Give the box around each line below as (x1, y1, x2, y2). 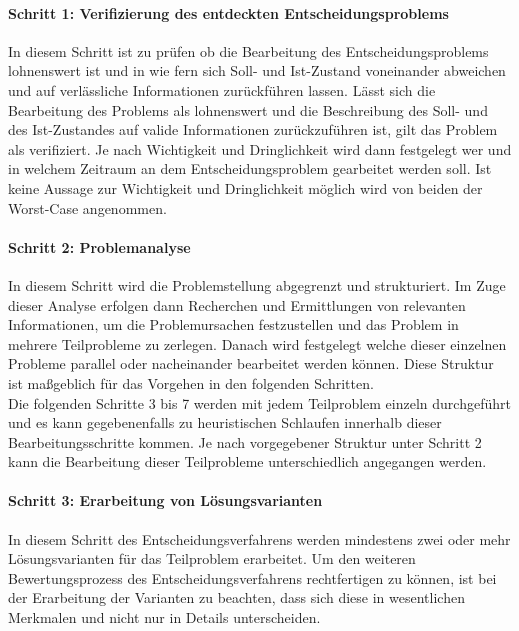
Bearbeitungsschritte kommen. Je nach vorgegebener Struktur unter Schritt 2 (8, 431, 482, 452)
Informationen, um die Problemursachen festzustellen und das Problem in (8, 314, 459, 335)
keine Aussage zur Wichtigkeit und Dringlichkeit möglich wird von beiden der (8, 177, 483, 198)
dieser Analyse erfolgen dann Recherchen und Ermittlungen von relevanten (8, 294, 466, 315)
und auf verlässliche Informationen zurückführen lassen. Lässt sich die (8, 79, 436, 100)
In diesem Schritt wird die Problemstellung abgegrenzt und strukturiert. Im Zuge (8, 274, 506, 295)
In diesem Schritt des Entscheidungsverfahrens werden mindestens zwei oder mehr (8, 528, 511, 549)
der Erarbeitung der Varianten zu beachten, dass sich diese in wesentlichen (8, 587, 465, 608)
